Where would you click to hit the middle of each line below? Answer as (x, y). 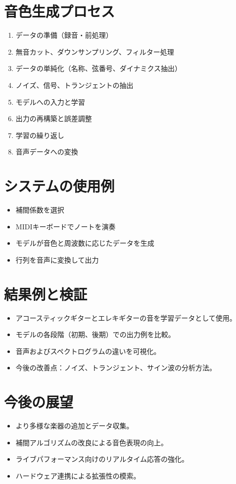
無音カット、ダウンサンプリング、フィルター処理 (95, 51)
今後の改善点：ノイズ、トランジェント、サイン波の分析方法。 (116, 368)
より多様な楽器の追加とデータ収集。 (74, 425)
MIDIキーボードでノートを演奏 (66, 226)
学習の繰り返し (40, 135)
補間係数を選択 (40, 209)
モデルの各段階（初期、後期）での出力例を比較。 (95, 334)
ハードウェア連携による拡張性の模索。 (78, 475)
